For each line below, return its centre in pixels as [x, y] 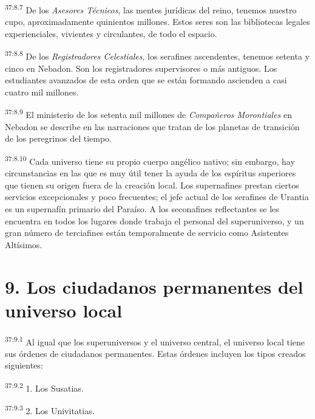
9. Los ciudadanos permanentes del [154, 286]
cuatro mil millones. [42, 92]
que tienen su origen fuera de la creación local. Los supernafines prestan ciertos [152, 185]
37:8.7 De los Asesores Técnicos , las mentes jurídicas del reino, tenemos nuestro [151, 9]
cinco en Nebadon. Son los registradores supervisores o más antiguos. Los [141, 68]
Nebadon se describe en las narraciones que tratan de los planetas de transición [152, 126]
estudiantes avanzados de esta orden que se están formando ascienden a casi [146, 80]
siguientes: [24, 365]
